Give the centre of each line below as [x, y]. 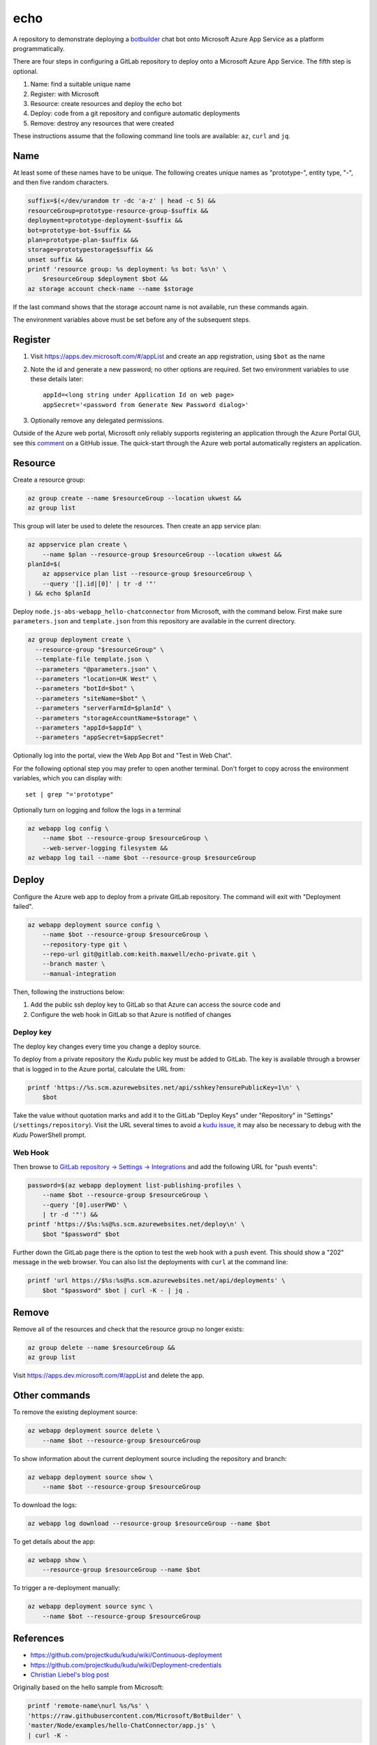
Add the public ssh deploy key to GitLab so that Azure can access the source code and [155, 1004]
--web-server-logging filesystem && [105, 848]
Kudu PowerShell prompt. [50, 1135]
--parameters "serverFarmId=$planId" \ [103, 708]
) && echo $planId [59, 594]
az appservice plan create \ [77, 545]
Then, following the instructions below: [69, 992]
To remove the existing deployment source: [75, 1412]
